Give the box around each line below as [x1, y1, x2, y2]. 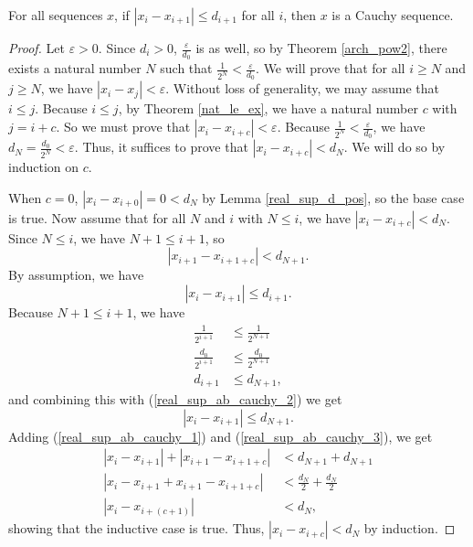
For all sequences [8, 5, 103, 24]
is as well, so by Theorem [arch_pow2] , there [195, 38, 447, 57]
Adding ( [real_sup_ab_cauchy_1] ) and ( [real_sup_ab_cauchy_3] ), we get [8, 426, 433, 445]
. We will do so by [343, 137, 446, 156]
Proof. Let [8, 38, 65, 57]
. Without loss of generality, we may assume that [165, 79, 440, 98]
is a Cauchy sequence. [331, 5, 454, 24]
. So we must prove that [56, 117, 191, 136]
